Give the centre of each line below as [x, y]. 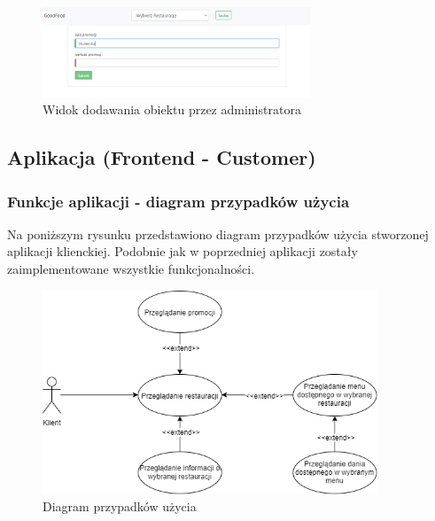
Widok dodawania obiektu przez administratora [172, 109]
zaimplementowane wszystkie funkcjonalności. [131, 269]
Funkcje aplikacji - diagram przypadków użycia [179, 201]
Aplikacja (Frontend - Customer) [162, 157]
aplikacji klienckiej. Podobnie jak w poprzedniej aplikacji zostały [183, 251]
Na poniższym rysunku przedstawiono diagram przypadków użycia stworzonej [218, 233]
